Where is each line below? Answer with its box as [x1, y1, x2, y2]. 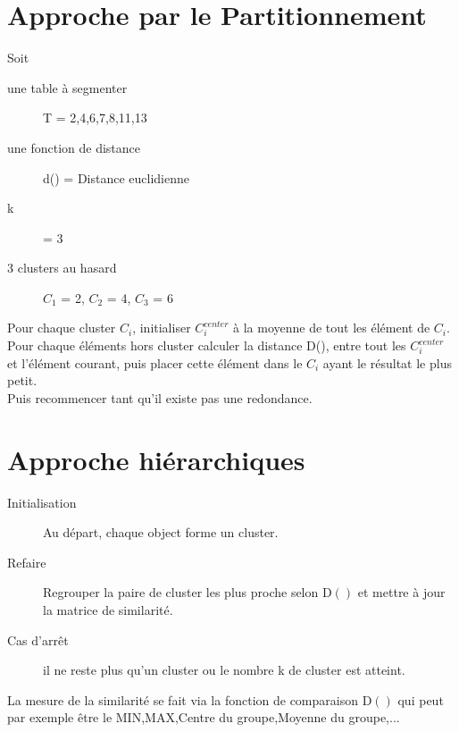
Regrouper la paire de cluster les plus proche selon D [43, 583, 332, 602]
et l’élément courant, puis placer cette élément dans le [7, 353, 303, 372]
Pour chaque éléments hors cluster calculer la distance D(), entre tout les [7, 336, 406, 355]
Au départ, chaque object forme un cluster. [43, 523, 279, 542]
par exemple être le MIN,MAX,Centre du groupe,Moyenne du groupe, [7, 708, 389, 727]
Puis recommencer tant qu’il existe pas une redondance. [7, 388, 313, 407]
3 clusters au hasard [7, 258, 117, 277]
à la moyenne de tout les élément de [233, 318, 430, 337]
